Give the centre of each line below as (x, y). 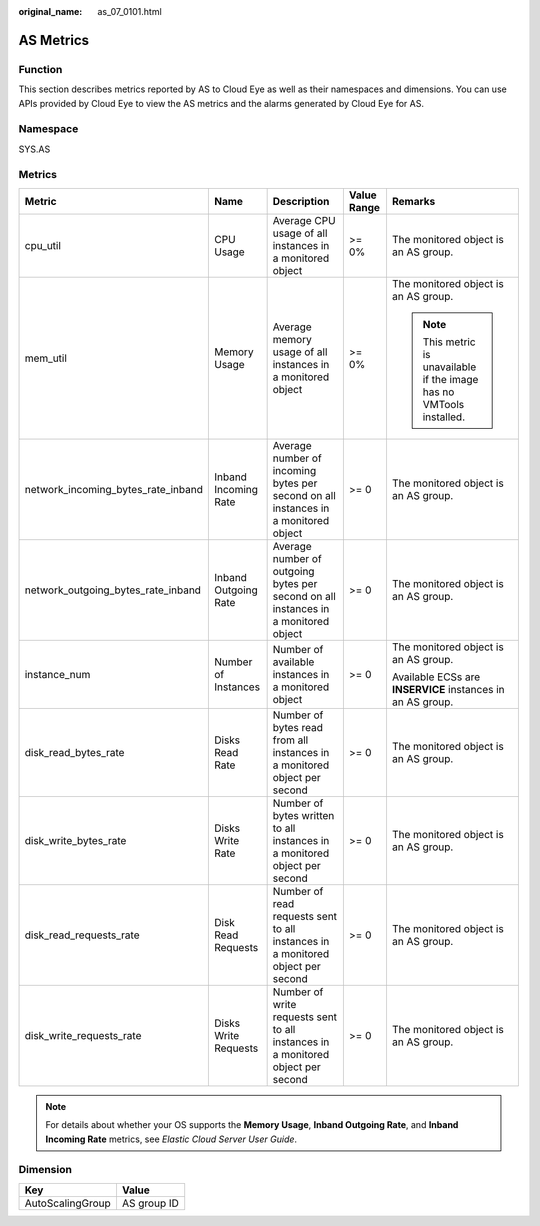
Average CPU (304, 220)
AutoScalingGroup (68, 1203)
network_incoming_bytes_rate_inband (114, 489)
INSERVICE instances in (448, 689)
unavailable (449, 367)
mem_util (45, 358)
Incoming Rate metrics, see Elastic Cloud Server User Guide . (171, 1139)
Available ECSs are (436, 677)
